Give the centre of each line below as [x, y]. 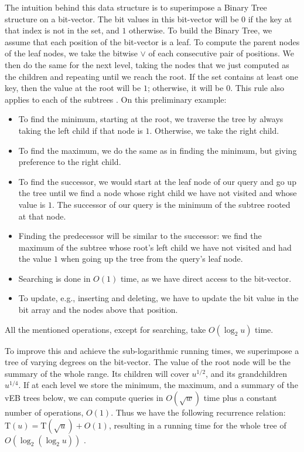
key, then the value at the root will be [73, 88]
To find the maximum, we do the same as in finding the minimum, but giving [158, 150]
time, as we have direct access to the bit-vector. [206, 278]
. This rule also [257, 88]
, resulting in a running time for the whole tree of [197, 425]
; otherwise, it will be [185, 88]
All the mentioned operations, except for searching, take [105, 329]
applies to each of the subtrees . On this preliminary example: [116, 99]
